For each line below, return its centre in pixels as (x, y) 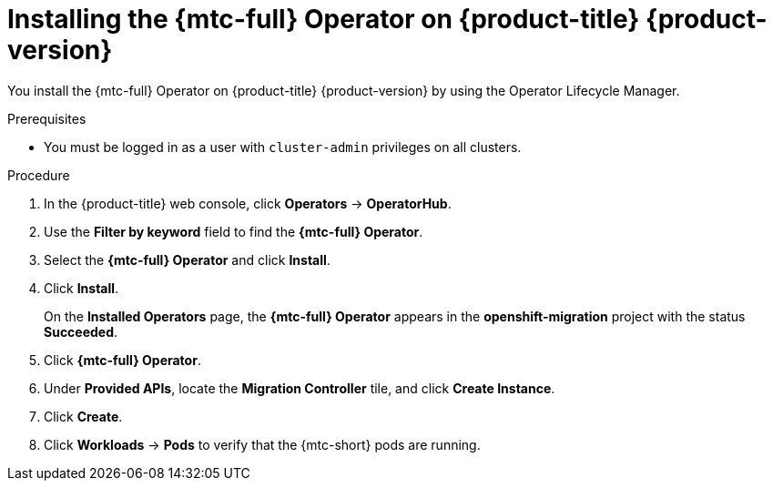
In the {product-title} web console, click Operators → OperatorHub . (248, 203)
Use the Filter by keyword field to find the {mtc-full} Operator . (234, 231)
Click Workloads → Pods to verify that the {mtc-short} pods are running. (262, 444)
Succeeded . (81, 331)
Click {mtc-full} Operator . (122, 360)
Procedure (39, 175)
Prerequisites (47, 118)
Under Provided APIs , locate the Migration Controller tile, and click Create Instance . (300, 388)
